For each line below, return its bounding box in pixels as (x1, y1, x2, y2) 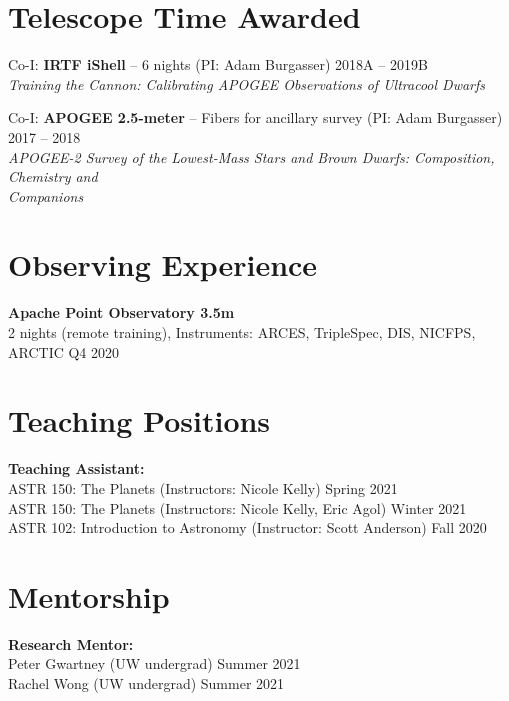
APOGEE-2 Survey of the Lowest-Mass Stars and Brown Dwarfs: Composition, (8, 146, 495, 167)
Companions (8, 185, 84, 206)
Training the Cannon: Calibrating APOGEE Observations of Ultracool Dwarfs (8, 73, 486, 94)
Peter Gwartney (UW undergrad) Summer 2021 (8, 653, 301, 674)
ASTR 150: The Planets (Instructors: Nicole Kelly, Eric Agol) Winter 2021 (8, 497, 467, 518)
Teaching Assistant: (8, 458, 145, 479)
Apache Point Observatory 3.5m (8, 302, 235, 323)
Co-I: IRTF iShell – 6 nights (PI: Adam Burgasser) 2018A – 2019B (8, 54, 428, 75)
